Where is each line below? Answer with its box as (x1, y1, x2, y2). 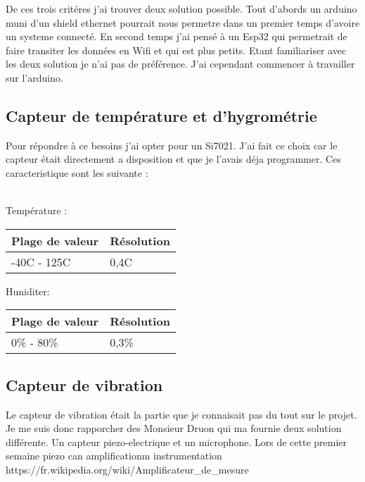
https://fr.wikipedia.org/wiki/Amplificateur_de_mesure (6, 462, 249, 476)
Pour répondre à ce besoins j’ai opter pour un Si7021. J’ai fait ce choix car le (6, 137, 338, 152)
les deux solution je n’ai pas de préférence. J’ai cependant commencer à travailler (6, 56, 355, 71)
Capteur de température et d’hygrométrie (6, 104, 317, 126)
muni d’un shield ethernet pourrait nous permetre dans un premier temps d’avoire (6, 15, 360, 30)
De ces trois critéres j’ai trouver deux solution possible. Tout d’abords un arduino (6, 1, 357, 16)
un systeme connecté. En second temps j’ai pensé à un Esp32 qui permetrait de (6, 29, 347, 44)
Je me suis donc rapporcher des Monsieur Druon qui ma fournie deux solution (6, 421, 342, 435)
